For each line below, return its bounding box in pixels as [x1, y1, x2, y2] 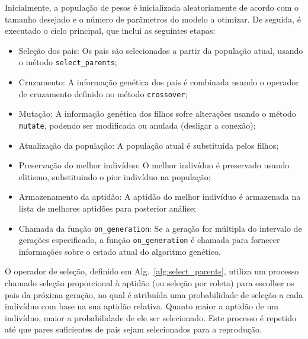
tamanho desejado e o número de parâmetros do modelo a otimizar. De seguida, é [5, 12, 301, 25]
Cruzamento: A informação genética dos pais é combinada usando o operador [18, 76, 299, 88]
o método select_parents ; [18, 56, 117, 68]
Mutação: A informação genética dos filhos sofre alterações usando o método [18, 107, 296, 120]
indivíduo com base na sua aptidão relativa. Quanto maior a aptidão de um [5, 300, 278, 312]
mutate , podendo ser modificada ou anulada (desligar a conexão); [18, 119, 256, 131]
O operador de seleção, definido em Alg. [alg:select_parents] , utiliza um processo [5, 265, 299, 277]
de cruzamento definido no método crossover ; [18, 87, 188, 100]
